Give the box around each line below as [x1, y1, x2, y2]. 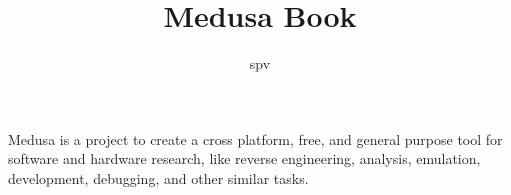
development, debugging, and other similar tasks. [8, 167, 309, 188]
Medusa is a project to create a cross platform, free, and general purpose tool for [8, 128, 503, 149]
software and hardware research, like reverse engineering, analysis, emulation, [8, 148, 481, 169]
